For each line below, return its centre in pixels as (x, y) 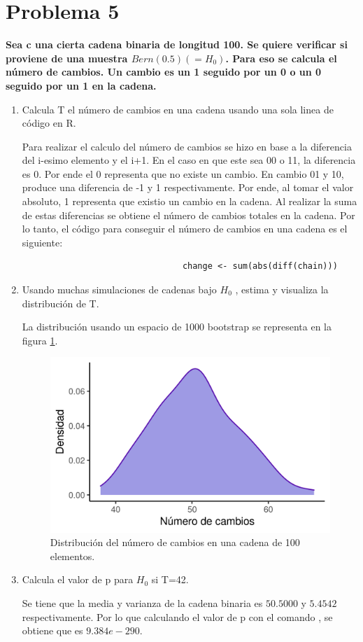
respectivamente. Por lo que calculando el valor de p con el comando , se (177, 616)
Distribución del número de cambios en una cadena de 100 (175, 542)
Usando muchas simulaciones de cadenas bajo (119, 289)
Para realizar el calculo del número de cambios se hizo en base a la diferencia (187, 146)
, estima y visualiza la (282, 289)
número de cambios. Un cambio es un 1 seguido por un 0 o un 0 (164, 72)
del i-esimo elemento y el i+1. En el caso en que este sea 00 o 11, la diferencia (189, 160)
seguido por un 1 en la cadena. (81, 85)
